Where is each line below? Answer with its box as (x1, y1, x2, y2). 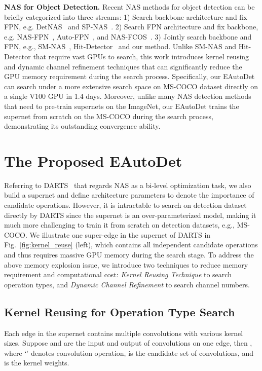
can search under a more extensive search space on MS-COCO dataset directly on (4, 81, 258, 91)
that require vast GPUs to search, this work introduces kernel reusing (33, 51, 249, 61)
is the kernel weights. (4, 357, 69, 368)
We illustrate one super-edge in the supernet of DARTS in (29, 229, 211, 240)
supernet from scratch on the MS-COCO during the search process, (4, 110, 213, 121)
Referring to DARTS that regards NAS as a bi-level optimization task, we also (4, 179, 251, 190)
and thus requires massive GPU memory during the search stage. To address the (4, 249, 254, 259)
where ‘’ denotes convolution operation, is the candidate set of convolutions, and (4, 347, 253, 358)
